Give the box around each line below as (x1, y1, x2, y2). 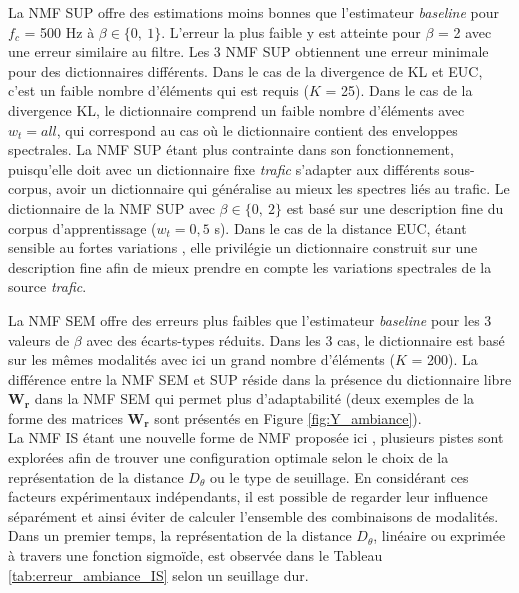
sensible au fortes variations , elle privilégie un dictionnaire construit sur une (8, 237, 478, 258)
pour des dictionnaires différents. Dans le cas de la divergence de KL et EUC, (8, 60, 483, 81)
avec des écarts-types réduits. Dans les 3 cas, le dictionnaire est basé (86, 329, 505, 350)
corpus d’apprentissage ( (8, 217, 157, 238)
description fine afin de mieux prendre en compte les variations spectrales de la (8, 256, 492, 277)
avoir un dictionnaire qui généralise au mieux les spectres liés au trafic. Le (56, 178, 510, 199)
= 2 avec (437, 21, 492, 42)
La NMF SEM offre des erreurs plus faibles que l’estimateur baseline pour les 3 (8, 309, 492, 330)
